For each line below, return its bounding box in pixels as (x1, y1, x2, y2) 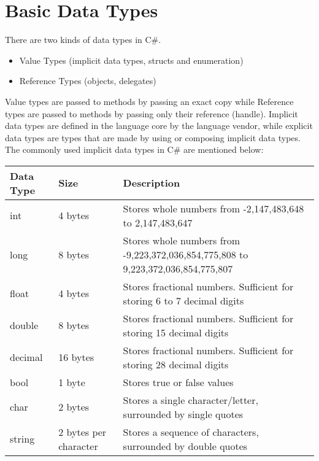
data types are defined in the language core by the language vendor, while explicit (5, 119, 313, 132)
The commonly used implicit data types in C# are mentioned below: (5, 143, 264, 156)
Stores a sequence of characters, (123, 424, 259, 439)
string (10, 432, 35, 446)
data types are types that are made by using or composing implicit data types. (5, 131, 301, 144)
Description (123, 176, 180, 190)
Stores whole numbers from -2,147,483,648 (123, 201, 304, 215)
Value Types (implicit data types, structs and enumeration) (19, 53, 244, 66)
